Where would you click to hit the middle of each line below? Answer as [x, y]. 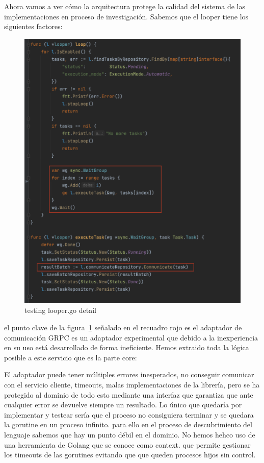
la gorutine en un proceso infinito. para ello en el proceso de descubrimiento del [128, 424]
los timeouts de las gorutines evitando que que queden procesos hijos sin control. [130, 455]
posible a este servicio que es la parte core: [71, 357]
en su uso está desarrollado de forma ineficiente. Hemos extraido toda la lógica [127, 347]
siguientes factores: [33, 26]
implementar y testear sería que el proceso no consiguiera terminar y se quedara [129, 414]
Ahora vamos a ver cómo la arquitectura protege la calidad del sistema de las [125, 6]
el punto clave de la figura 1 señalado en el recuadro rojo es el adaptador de [123, 327]
